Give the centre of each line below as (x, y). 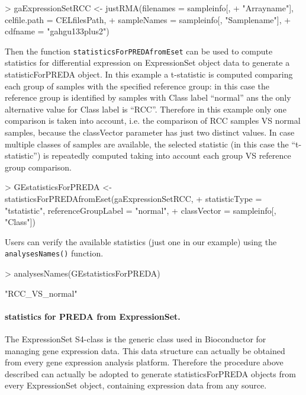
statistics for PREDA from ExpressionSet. (93, 316)
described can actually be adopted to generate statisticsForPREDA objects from (150, 373)
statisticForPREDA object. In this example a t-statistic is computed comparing (149, 74)
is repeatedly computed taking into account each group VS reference (167, 155)
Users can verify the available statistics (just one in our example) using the (141, 241)
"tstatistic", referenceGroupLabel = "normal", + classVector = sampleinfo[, (141, 210)
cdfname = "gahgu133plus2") (57, 31)
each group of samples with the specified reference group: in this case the (137, 86)
